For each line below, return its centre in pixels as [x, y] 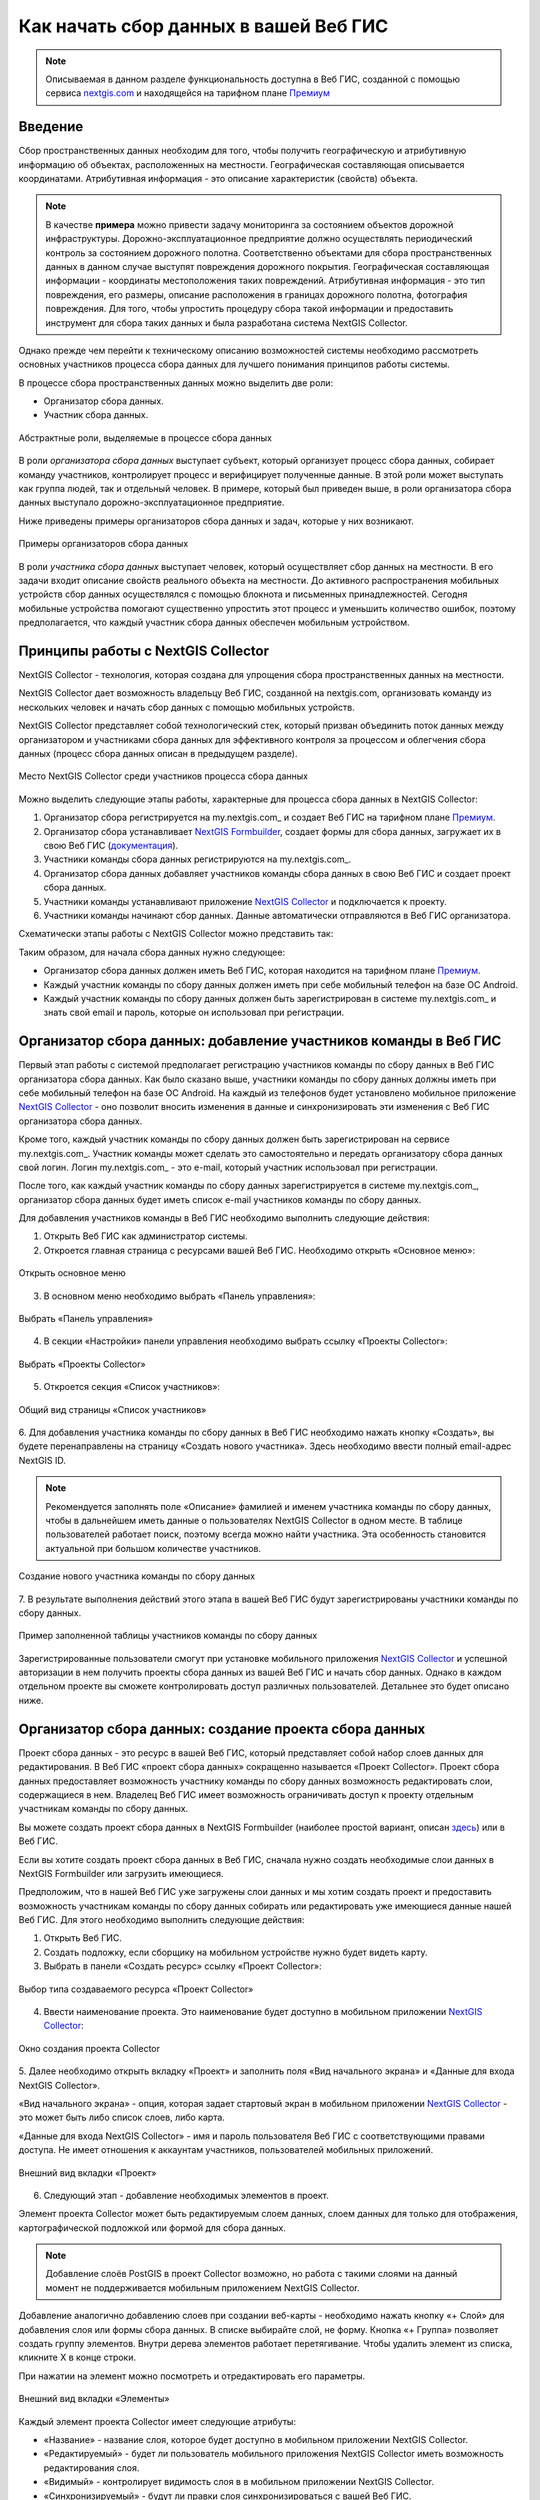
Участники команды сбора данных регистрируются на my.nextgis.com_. [197, 859]
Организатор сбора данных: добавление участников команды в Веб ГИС [260, 1041]
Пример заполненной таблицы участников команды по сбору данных [168, 1636]
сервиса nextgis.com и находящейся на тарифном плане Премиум [187, 93]
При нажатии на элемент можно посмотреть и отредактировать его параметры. [192, 2376]
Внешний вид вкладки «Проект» [87, 2172]
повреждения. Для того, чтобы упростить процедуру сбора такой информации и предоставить [249, 309]
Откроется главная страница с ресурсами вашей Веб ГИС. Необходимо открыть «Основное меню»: [259, 1250]
